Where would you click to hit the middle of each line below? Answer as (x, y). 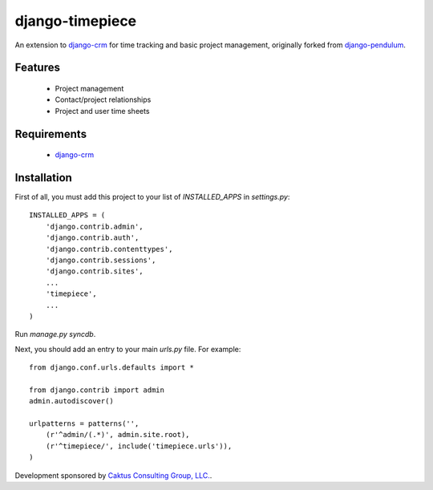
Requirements (51, 134)
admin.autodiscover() (71, 401)
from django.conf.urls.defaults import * (111, 368)
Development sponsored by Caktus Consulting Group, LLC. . (113, 475)
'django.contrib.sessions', (101, 260)
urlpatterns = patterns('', (84, 424)
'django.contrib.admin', (94, 226)
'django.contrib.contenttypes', (109, 249)
